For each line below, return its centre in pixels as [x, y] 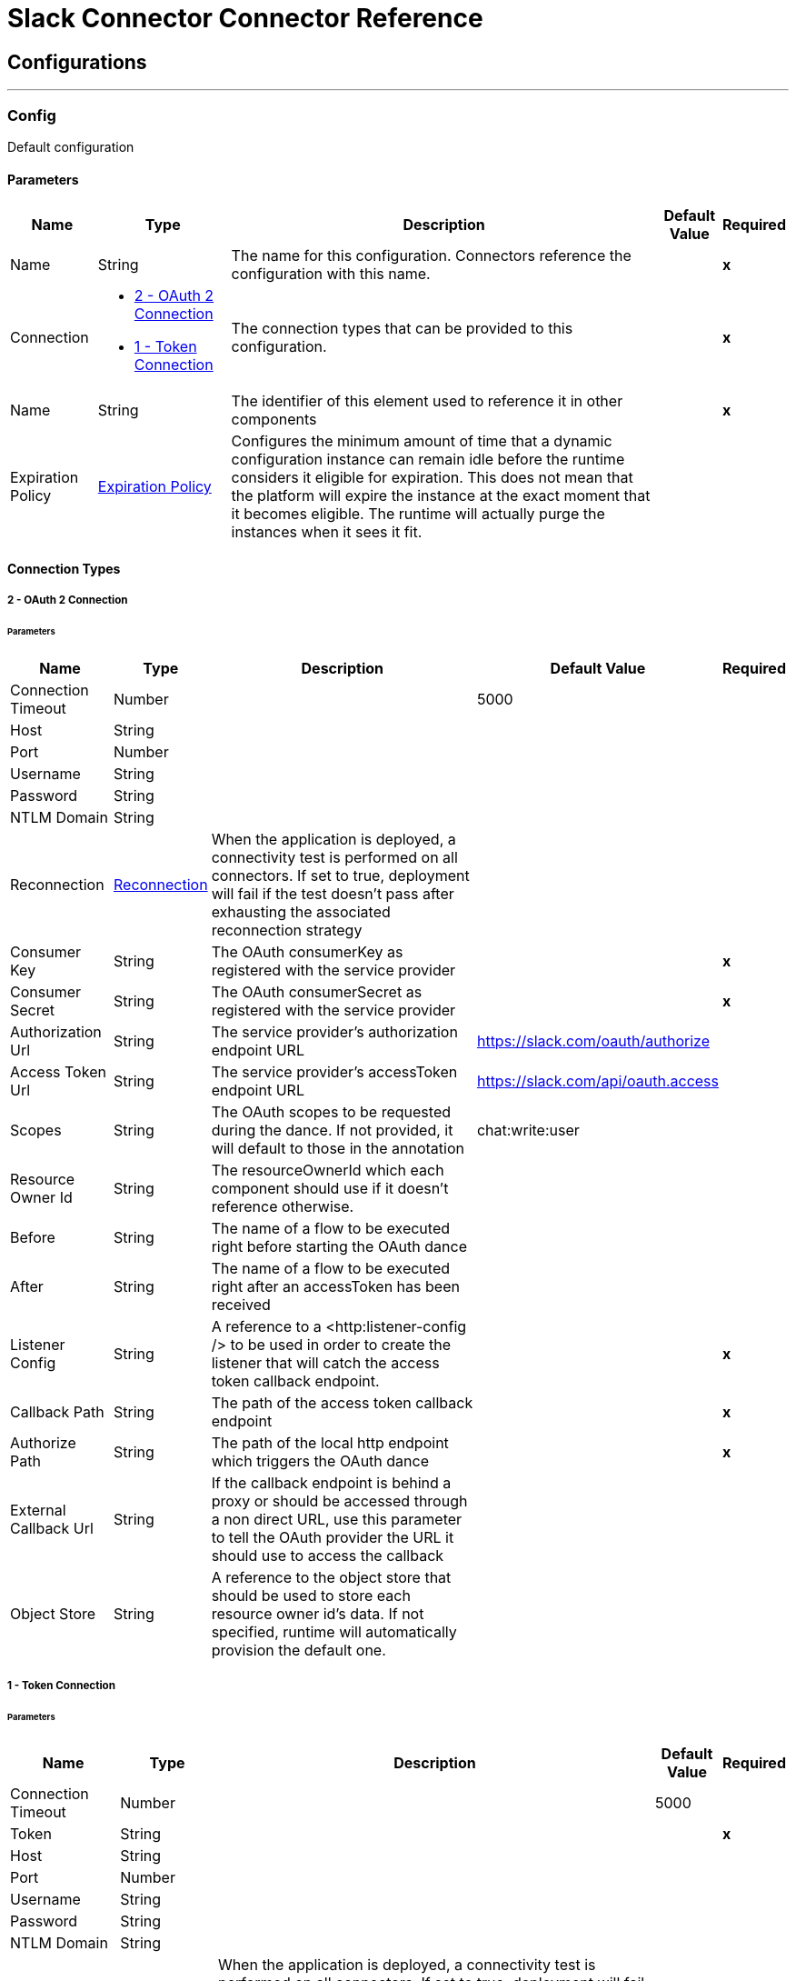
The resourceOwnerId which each [328, 1170]
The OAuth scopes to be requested [331, 1111]
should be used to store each [311, 1595]
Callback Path [57, 1411]
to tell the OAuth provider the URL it [333, 1537]
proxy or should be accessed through [339, 1501]
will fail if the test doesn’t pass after [333, 893]
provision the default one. [298, 1650]
